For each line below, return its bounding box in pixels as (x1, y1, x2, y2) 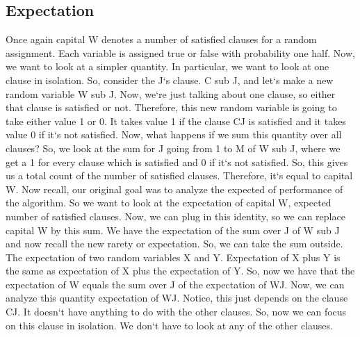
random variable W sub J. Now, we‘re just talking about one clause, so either (6, 86, 336, 101)
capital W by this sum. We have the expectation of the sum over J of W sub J (6, 222, 340, 237)
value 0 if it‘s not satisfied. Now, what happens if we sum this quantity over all (6, 127, 342, 142)
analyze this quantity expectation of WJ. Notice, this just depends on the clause (6, 290, 348, 305)
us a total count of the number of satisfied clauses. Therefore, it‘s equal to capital (6, 168, 353, 183)
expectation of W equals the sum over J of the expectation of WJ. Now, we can (6, 277, 345, 291)
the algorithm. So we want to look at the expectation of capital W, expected (6, 195, 332, 210)
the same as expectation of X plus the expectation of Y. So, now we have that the (6, 263, 355, 278)
